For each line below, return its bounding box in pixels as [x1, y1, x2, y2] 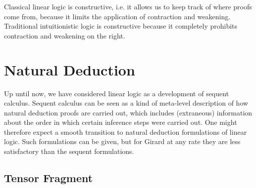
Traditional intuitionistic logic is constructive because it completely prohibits [4, 21, 238, 31]
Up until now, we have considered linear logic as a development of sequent [4, 88, 229, 98]
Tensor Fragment [4, 170, 93, 186]
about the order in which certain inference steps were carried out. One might [4, 117, 237, 127]
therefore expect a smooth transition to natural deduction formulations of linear [4, 126, 247, 137]
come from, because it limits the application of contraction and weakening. [4, 11, 231, 21]
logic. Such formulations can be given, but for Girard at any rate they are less [4, 136, 241, 147]
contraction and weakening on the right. [4, 30, 125, 40]
